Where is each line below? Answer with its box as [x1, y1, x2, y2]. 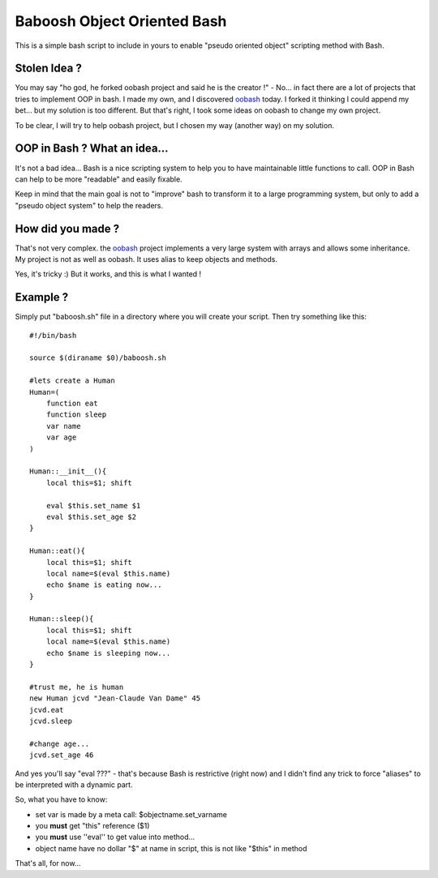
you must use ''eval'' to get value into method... [35, 832, 195, 842]
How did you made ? [15, 221, 120, 235]
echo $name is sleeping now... [45, 649, 171, 657]
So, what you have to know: [15, 794, 108, 804]
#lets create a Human [29, 376, 115, 385]
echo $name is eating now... [45, 580, 162, 589]
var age [45, 433, 77, 442]
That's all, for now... [15, 859, 81, 868]
